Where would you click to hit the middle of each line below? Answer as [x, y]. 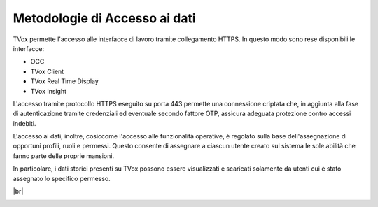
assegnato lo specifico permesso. [62, 178]
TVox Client [47, 71]
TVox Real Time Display [65, 81]
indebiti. [24, 123]
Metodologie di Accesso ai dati [104, 18]
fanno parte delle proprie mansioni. [64, 156]
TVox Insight [48, 91]
